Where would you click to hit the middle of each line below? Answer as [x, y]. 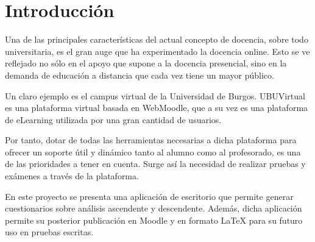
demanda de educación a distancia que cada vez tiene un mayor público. [140, 75]
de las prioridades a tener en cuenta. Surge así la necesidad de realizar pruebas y [155, 164]
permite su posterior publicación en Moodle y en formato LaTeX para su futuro [154, 220]
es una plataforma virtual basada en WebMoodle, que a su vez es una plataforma [157, 108]
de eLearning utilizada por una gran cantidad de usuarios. [113, 119]
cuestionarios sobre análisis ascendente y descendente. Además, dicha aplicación [154, 208]
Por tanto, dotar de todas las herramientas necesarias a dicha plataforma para [151, 140]
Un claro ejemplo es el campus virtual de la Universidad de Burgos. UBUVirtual [155, 95]
